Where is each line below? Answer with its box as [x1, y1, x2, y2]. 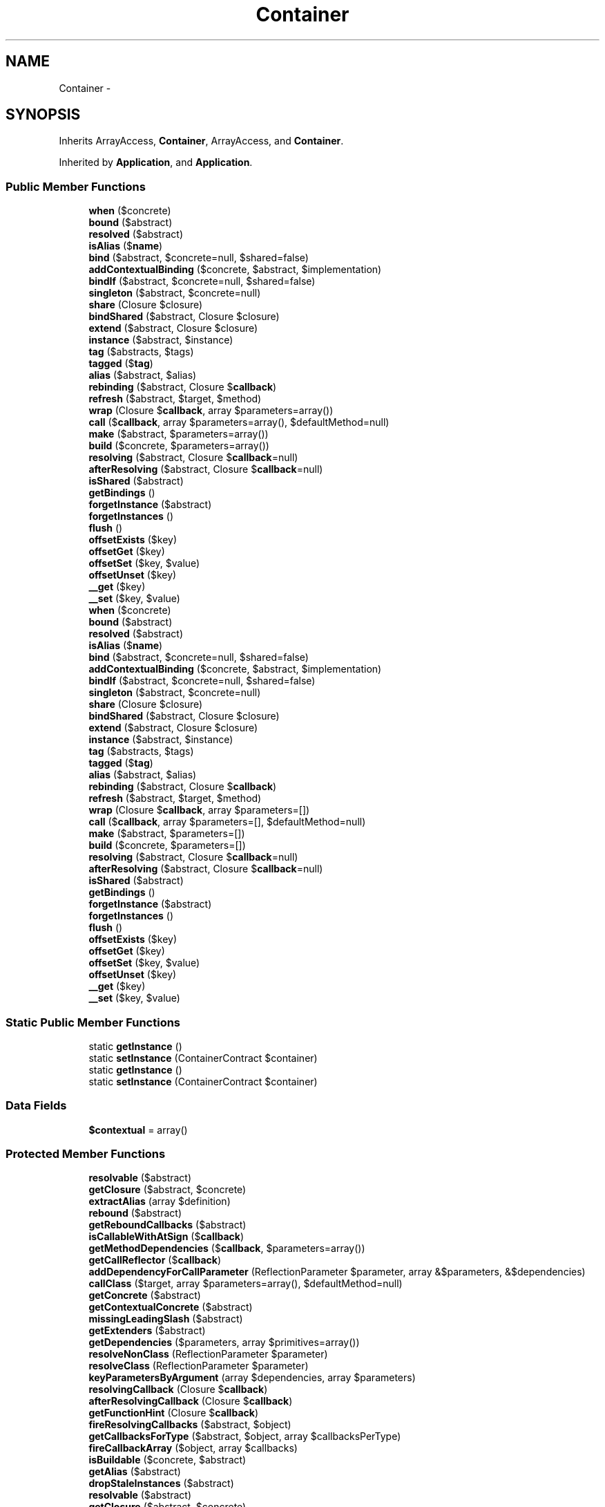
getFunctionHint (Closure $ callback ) [88, 1407, 258, 1419]
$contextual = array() [88, 1123, 188, 1136]
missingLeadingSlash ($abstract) [88, 1313, 243, 1325]
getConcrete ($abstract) [88, 1289, 201, 1302]
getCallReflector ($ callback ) [88, 1254, 222, 1266]
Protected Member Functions [6, 1147, 166, 1161]
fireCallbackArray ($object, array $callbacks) [88, 1442, 298, 1454]
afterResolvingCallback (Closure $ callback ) [88, 1395, 293, 1407]
